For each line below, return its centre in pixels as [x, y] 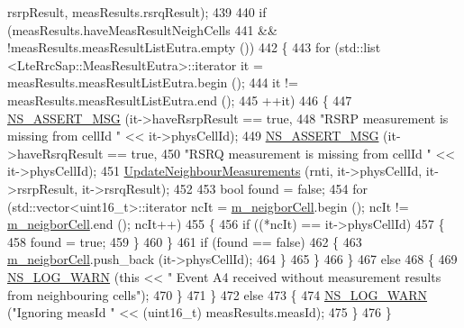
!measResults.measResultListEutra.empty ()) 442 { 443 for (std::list [194, 47]
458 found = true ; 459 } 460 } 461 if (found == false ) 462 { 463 [185, 241]
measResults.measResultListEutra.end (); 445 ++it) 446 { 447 [180, 100]
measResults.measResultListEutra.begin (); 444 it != [153, 82]
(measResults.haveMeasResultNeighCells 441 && [142, 29]
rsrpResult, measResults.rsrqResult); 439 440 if [137, 12]
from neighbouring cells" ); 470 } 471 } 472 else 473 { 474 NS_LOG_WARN [218, 294]
